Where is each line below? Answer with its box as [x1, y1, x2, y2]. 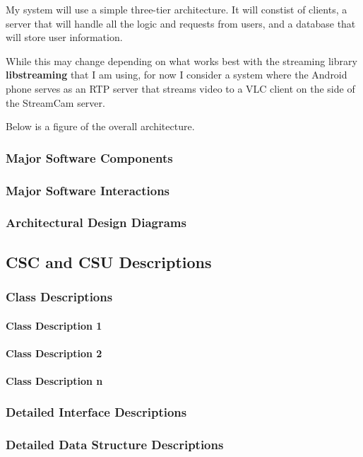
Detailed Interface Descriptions [6, 403, 187, 421]
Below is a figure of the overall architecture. [6, 119, 195, 134]
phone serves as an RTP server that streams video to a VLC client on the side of [6, 81, 355, 96]
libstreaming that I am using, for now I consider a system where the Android [6, 67, 347, 82]
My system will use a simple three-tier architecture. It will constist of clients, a [6, 2, 347, 16]
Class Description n [6, 373, 103, 388]
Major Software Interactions [6, 181, 170, 199]
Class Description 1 [6, 318, 102, 332]
